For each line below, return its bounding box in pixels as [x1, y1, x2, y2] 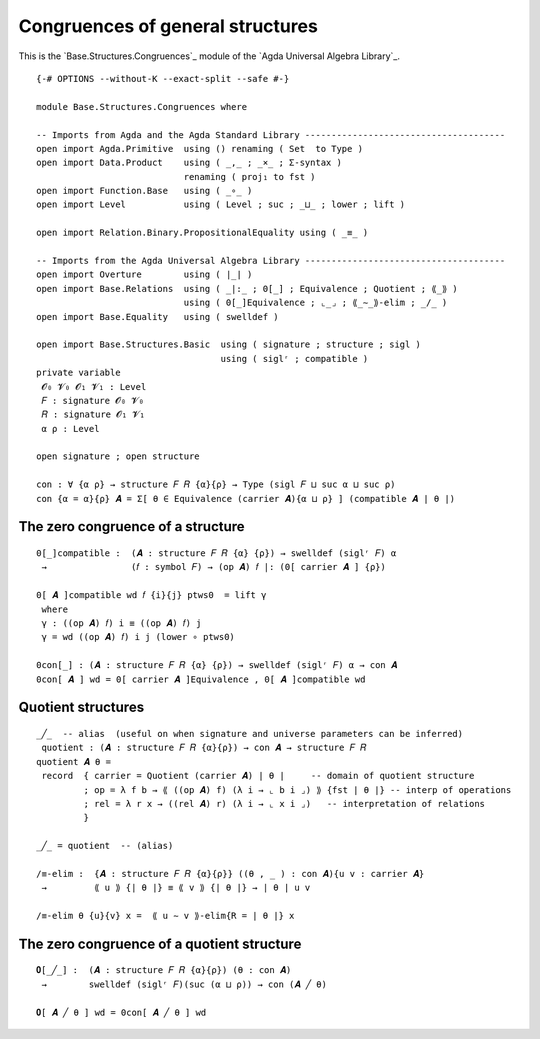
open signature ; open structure [36, 451, 200, 462]
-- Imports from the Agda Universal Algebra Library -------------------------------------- [36, 255, 506, 267]
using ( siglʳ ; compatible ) [220, 353, 369, 364]
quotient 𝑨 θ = [36, 756, 112, 767]
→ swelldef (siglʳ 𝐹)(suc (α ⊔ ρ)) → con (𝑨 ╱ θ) [41, 978, 327, 990]
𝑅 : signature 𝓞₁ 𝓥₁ [41, 409, 145, 420]
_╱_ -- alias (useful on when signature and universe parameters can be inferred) [36, 728, 464, 739]
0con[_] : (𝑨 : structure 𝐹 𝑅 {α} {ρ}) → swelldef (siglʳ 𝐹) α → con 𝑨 [36, 660, 398, 671]
